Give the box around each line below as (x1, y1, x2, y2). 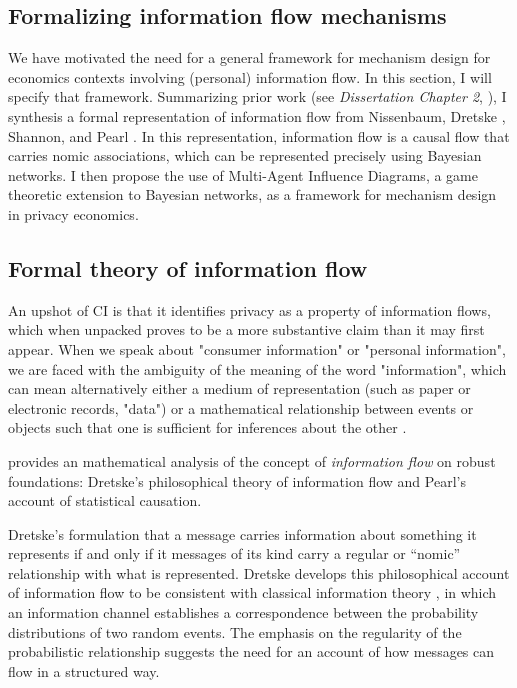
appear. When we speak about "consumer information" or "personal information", (8, 338, 506, 359)
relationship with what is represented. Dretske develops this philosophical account (8, 562, 510, 583)
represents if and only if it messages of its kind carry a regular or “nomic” (8, 543, 461, 564)
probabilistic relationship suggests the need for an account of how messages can (8, 641, 495, 662)
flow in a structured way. (8, 660, 160, 681)
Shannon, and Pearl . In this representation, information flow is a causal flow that (8, 125, 510, 146)
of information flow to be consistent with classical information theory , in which (8, 582, 497, 603)
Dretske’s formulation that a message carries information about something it (8, 523, 477, 544)
